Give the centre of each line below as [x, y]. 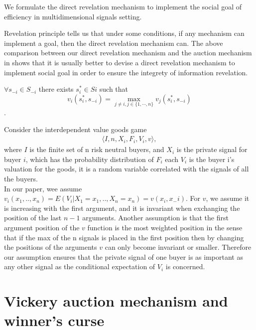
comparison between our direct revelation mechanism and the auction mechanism [128, 53]
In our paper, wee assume [43, 188]
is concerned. [185, 266]
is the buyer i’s [212, 159]
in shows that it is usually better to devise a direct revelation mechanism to [120, 62]
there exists [56, 89]
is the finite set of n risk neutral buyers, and [97, 149]
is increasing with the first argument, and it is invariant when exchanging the [122, 208]
